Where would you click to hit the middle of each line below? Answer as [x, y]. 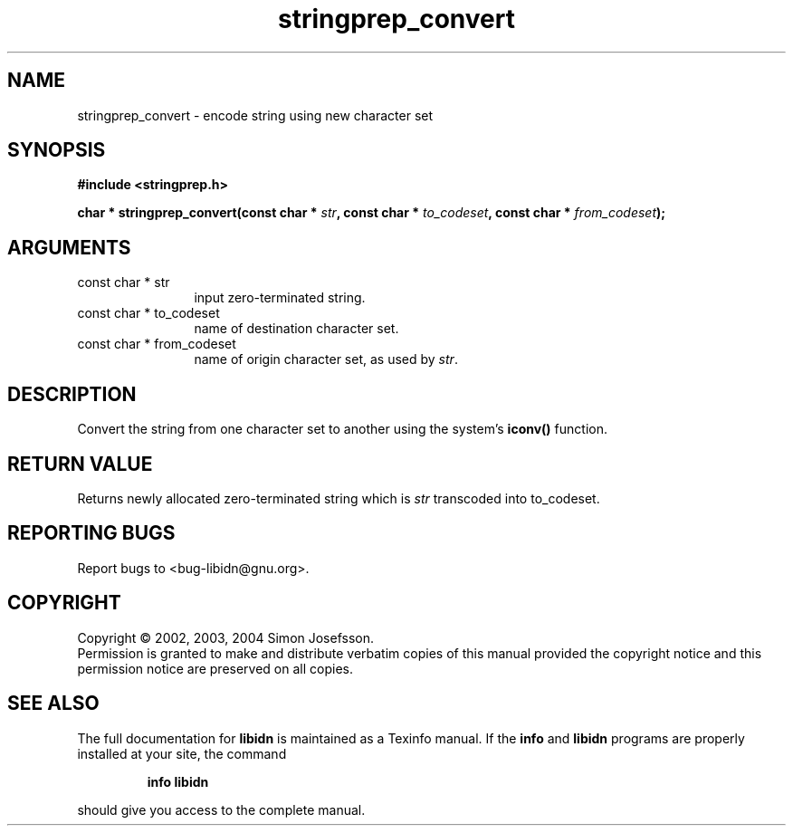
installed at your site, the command [182, 753]
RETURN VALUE [80, 464]
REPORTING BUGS [91, 533]
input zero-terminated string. [280, 298]
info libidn [178, 781]
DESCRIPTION [72, 394]
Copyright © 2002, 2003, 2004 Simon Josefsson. [226, 637]
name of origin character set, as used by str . [326, 359]
